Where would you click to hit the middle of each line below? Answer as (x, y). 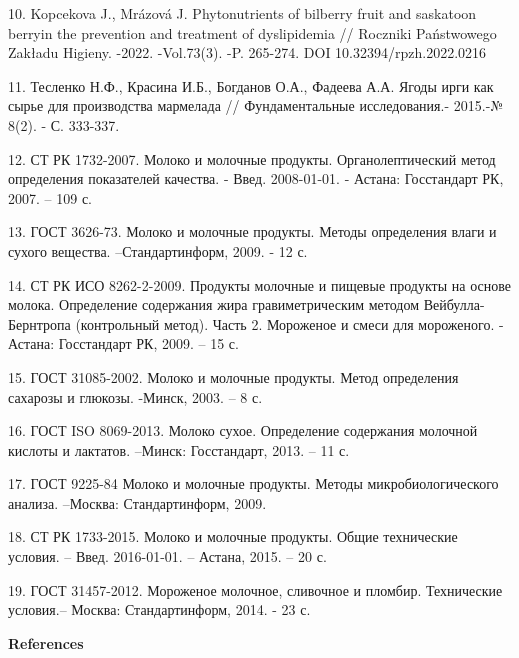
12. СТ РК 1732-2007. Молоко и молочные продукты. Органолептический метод (252, 158)
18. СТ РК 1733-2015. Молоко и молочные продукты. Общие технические (233, 536)
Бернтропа (39, 323)
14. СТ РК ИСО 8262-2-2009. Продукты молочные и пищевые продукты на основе (259, 284)
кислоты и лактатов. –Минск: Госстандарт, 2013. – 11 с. (179, 449)
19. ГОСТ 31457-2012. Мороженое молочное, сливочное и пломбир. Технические (255, 589)
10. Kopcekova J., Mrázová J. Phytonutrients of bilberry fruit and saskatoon (242, 13)
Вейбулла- (454, 304)
